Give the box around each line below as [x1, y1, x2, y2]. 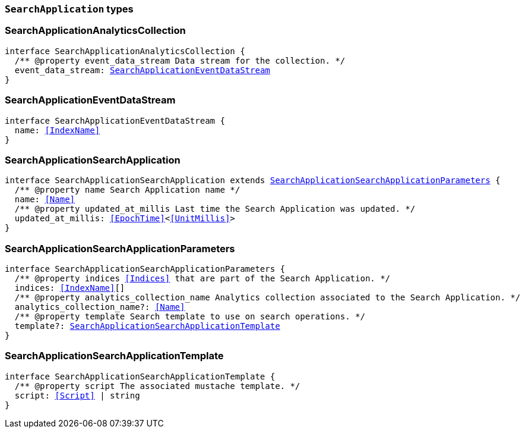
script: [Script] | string [14, 390, 140, 400]
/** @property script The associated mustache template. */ [14, 381, 301, 391]
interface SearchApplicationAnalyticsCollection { [5, 46, 245, 56]
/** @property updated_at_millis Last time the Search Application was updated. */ [14, 204, 416, 214]
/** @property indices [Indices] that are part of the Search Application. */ [14, 274, 391, 283]
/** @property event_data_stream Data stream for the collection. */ [14, 55, 346, 65]
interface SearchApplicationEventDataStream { [5, 115, 225, 125]
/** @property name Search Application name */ [14, 185, 241, 195]
